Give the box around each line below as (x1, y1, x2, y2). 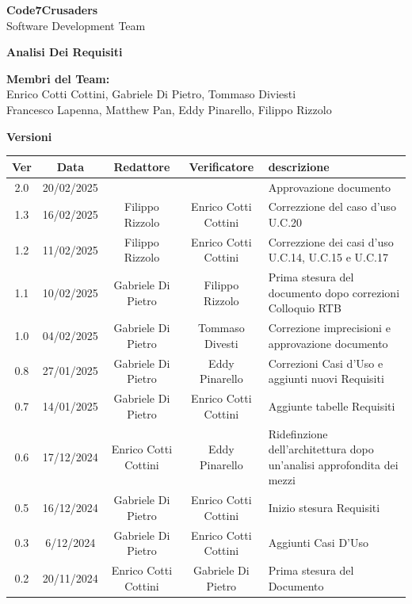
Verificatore (189, 158, 254, 174)
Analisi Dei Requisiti (6, 44, 123, 60)
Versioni (6, 128, 52, 144)
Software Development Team (6, 17, 146, 33)
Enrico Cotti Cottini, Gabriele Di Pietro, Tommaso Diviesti (6, 86, 296, 102)
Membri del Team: (6, 70, 110, 86)
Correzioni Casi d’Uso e (268, 354, 383, 371)
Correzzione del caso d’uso (268, 198, 396, 215)
